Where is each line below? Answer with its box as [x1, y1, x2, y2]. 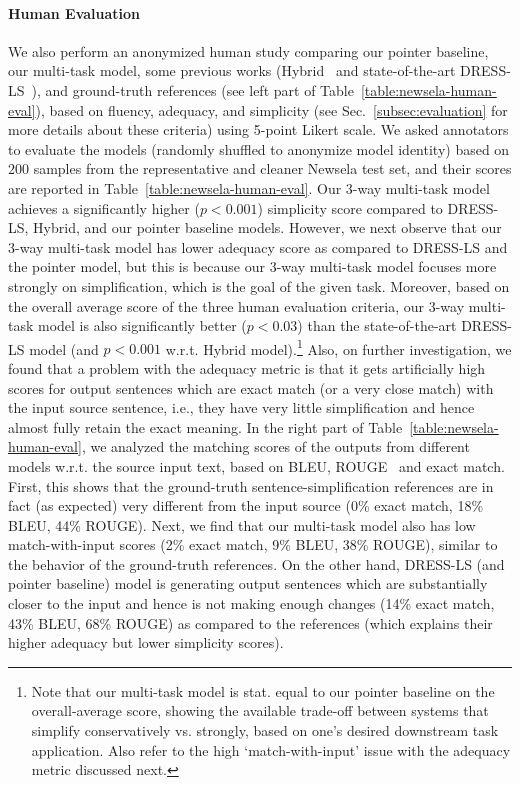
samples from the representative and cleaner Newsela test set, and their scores [33, 158, 512, 179]
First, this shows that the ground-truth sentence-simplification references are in [8, 475, 494, 496]
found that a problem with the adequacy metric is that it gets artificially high [8, 357, 486, 378]
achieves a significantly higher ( [8, 197, 200, 218]
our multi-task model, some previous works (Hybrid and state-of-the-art [8, 60, 456, 81]
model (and [29, 338, 99, 359]
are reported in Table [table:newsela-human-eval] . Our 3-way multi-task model [8, 177, 490, 198]
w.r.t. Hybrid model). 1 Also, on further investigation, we [165, 335, 512, 359]
